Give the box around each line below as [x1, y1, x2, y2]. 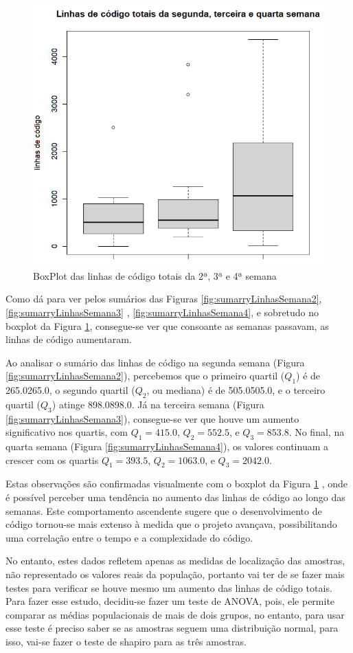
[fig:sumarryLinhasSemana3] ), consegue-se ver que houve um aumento [5, 411, 299, 425]
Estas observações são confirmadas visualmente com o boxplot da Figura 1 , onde [5, 476, 348, 491]
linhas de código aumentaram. [5, 332, 132, 346]
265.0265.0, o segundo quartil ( [5, 383, 135, 397]
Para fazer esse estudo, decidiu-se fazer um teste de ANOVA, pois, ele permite [5, 594, 335, 608]
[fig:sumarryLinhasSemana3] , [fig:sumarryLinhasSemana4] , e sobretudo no [5, 305, 319, 319]
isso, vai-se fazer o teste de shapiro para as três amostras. [5, 634, 247, 648]
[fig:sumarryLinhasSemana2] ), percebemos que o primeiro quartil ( [5, 368, 285, 383]
